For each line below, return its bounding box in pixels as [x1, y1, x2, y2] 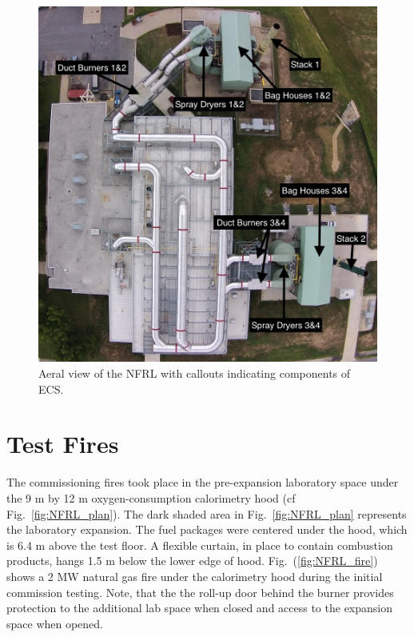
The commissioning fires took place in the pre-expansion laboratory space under [6, 474, 399, 491]
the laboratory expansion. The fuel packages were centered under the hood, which [6, 521, 408, 538]
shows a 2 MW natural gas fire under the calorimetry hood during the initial [6, 567, 383, 584]
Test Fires [6, 427, 119, 460]
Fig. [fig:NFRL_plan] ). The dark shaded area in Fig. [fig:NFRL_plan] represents [6, 505, 407, 522]
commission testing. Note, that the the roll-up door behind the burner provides [6, 583, 394, 600]
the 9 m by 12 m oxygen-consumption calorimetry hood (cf [6, 489, 296, 506]
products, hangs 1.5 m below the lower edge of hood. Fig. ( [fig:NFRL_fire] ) [6, 552, 378, 569]
